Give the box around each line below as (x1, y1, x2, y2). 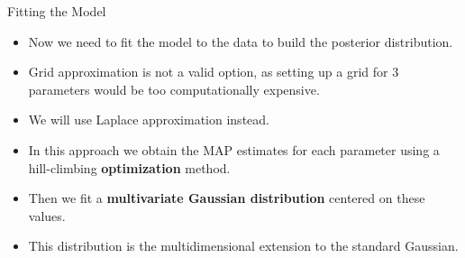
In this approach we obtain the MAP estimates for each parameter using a (28, 140, 440, 159)
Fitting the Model (7, 2, 106, 20)
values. (28, 206, 66, 225)
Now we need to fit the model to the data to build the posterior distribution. (28, 32, 453, 51)
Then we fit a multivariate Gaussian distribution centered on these (28, 189, 425, 207)
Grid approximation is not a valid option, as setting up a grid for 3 (28, 62, 399, 81)
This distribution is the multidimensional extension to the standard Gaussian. (28, 236, 459, 255)
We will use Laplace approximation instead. (28, 110, 269, 129)
